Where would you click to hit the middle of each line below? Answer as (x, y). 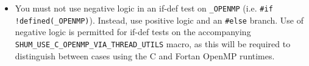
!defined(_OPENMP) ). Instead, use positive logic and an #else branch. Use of (159, 20)
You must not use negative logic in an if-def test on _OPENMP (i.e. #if (144, 8)
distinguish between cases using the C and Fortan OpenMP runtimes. (145, 55)
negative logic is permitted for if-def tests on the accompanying (133, 32)
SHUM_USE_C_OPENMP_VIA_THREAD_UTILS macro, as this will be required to (153, 43)
